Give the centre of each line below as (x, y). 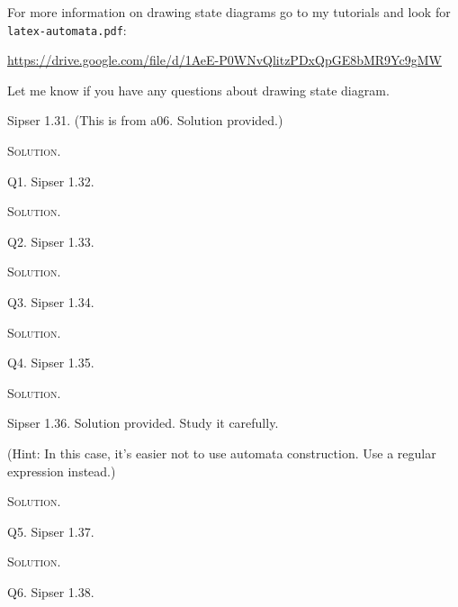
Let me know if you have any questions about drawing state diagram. (198, 90)
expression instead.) (62, 471)
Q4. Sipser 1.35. (51, 362)
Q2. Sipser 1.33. (51, 241)
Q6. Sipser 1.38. (51, 591)
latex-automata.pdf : (67, 29)
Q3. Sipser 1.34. (51, 302)
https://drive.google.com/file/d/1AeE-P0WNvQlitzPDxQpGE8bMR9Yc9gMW (225, 60)
